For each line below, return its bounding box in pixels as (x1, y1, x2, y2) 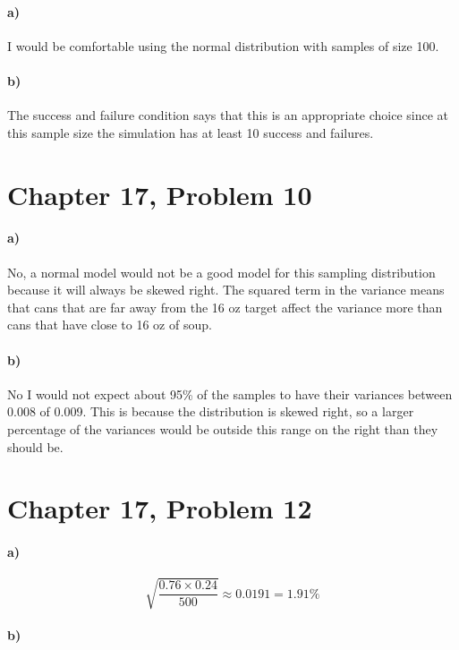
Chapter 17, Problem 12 (7, 490, 312, 526)
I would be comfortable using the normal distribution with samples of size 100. (7, 36, 439, 55)
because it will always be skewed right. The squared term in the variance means (7, 280, 445, 299)
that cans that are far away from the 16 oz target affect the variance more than (7, 297, 443, 316)
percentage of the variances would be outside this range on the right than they (7, 419, 438, 438)
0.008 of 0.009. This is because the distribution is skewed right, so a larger (7, 402, 414, 421)
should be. (7, 437, 64, 456)
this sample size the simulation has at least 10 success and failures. (7, 123, 374, 141)
